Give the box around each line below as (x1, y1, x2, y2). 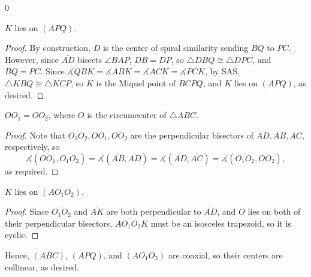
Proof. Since (5, 205, 49, 218)
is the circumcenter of (87, 109, 167, 121)
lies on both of (247, 205, 301, 218)
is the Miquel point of (96, 76, 176, 89)
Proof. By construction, (5, 41, 90, 54)
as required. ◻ (5, 164, 59, 177)
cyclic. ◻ (5, 228, 39, 241)
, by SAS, (205, 65, 240, 77)
